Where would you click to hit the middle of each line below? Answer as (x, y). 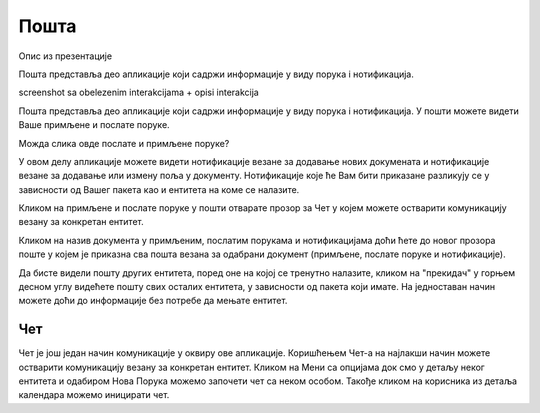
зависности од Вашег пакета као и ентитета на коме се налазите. (159, 189)
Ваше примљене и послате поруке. (94, 125)
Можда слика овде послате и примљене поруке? (124, 143)
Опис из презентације (65, 56)
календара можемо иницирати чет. (94, 395)
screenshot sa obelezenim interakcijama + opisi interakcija (138, 92)
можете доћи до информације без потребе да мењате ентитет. (153, 301)
